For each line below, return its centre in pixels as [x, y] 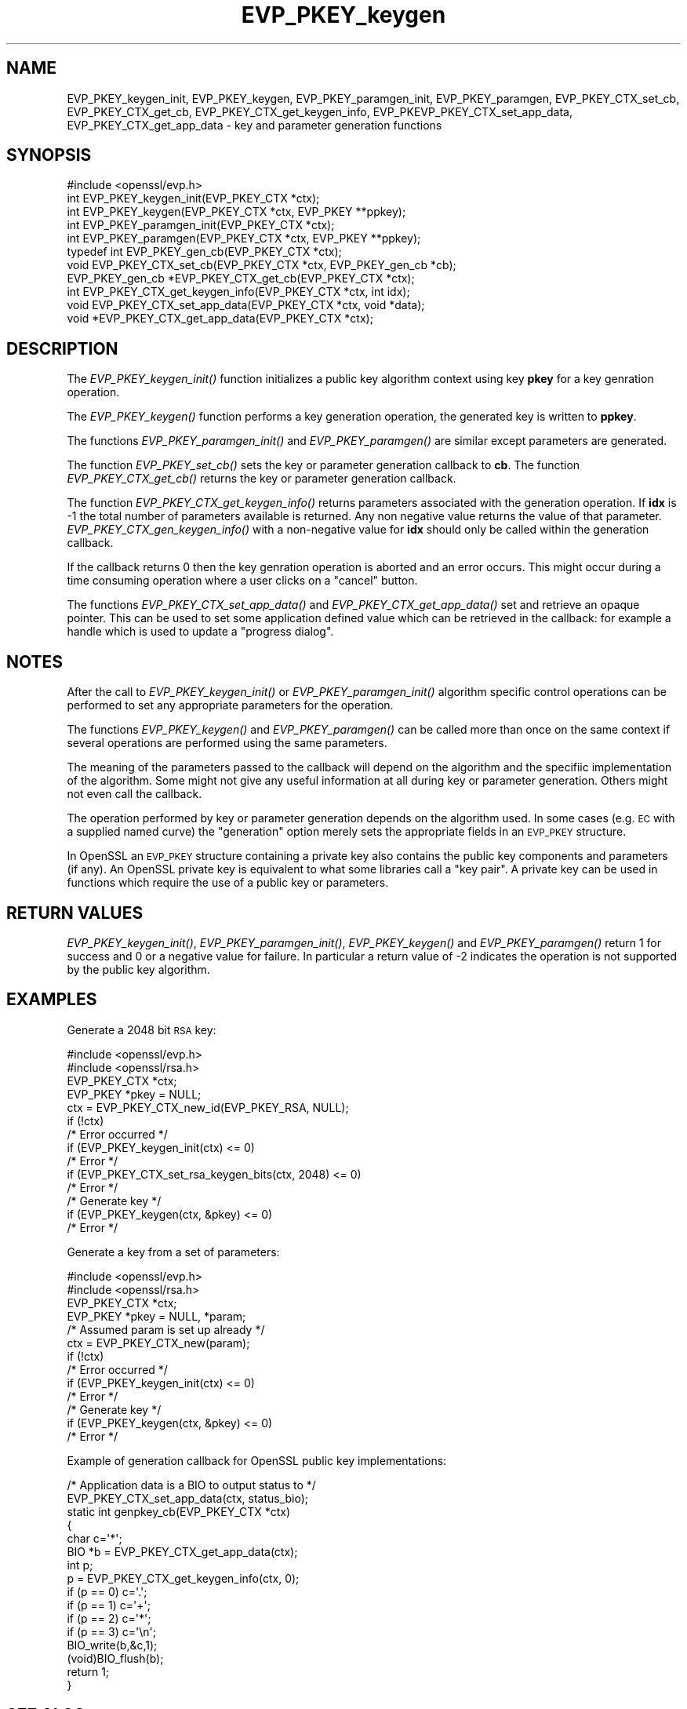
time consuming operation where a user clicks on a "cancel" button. [242, 581]
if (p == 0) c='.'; [107, 1591]
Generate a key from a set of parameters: [173, 1252]
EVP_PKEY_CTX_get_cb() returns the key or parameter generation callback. [262, 479]
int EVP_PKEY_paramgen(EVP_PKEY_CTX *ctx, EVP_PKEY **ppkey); [244, 239]
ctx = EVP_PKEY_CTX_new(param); [158, 1343]
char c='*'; [95, 1538]
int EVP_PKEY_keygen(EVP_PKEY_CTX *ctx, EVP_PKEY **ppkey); [236, 212]
